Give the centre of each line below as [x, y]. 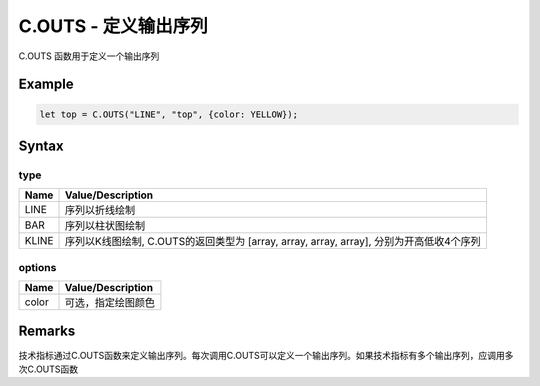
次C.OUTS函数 [48, 369]
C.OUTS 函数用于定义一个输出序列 [89, 56]
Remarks [47, 331]
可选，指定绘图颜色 [109, 303]
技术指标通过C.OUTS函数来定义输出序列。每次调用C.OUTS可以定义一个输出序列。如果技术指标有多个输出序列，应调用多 [266, 355]
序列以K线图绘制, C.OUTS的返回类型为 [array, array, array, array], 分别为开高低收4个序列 [273, 242]
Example [46, 84]
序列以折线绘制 [99, 210]
